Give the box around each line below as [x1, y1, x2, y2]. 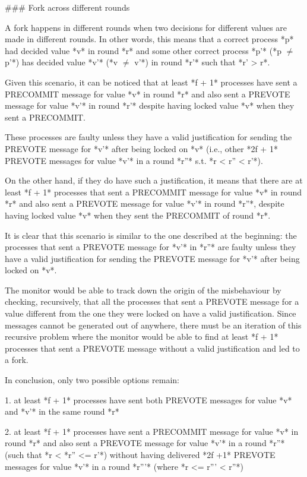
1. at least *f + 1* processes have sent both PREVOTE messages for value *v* [5, 393, 292, 406]
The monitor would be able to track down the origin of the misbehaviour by [5, 283, 281, 296]
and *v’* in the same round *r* [5, 405, 119, 418]
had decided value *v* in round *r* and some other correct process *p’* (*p [5, 44, 281, 56]
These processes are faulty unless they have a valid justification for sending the [5, 131, 292, 143]
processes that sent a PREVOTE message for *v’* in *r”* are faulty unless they [5, 241, 296, 253]
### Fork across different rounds [5, 1, 130, 13]
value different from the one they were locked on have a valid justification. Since [5, 307, 296, 320]
